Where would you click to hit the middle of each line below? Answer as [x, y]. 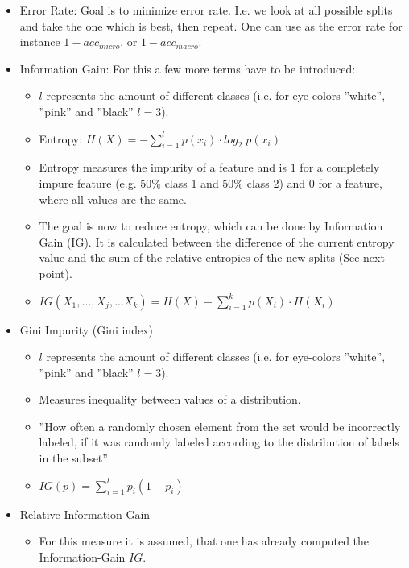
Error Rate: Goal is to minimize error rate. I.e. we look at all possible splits [206, 10]
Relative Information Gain [85, 514]
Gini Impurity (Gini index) [86, 329]
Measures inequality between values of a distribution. [170, 399]
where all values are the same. [113, 199]
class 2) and [276, 182]
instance [40, 41]
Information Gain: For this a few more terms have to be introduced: [188, 68]
